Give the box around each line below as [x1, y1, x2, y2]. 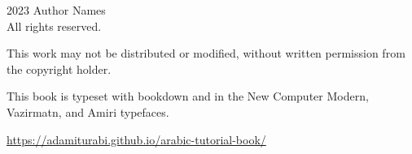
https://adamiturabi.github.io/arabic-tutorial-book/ [7, 130, 266, 148]
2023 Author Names [7, 2, 106, 18]
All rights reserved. [7, 17, 102, 34]
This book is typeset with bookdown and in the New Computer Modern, [7, 88, 369, 105]
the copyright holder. [7, 60, 112, 77]
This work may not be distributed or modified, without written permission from [7, 45, 405, 62]
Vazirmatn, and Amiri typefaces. [7, 103, 169, 120]
